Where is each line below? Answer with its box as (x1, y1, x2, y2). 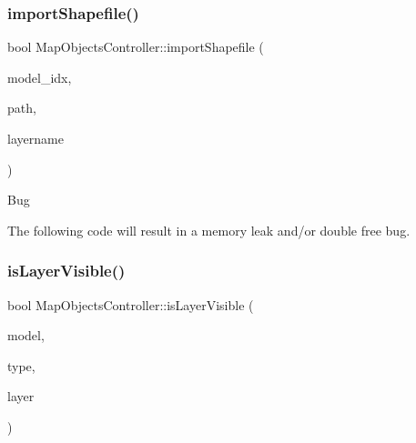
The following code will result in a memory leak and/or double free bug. (7, 220, 411, 239)
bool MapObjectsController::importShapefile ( (7, 37, 264, 56)
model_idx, (7, 67, 72, 86)
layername (7, 129, 64, 147)
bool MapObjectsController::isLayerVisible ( (7, 295, 254, 314)
